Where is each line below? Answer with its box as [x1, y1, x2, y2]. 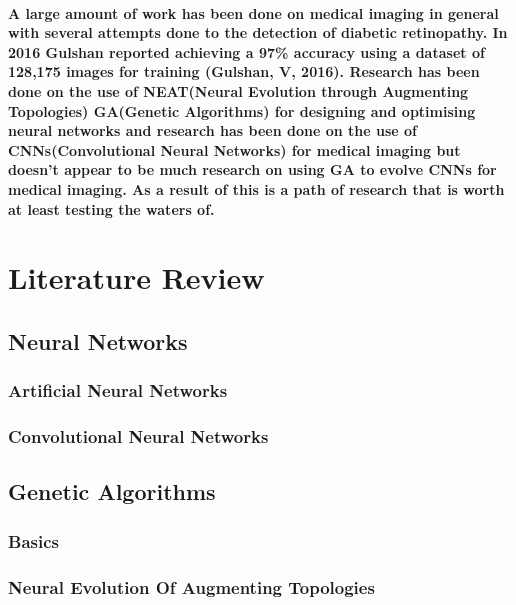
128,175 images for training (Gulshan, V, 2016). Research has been [8, 61, 480, 82]
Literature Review [8, 257, 265, 298]
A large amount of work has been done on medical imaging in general [8, 2, 499, 23]
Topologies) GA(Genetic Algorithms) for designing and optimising [8, 100, 476, 121]
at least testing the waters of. [8, 198, 215, 219]
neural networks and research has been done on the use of [8, 120, 418, 141]
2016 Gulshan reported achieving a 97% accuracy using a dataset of [8, 41, 485, 62]
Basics [8, 528, 59, 553]
